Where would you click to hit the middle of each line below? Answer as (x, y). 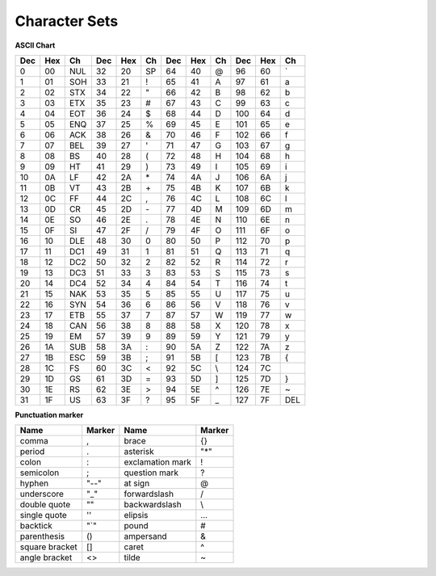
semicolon (40, 473)
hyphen (34, 483)
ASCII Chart (35, 45)
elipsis (136, 515)
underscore (42, 494)
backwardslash (153, 505)
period (32, 452)
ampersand (145, 536)
